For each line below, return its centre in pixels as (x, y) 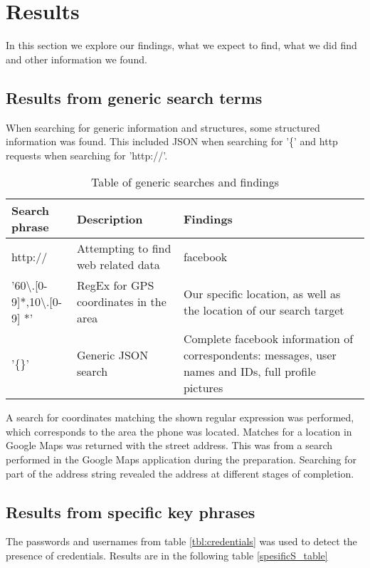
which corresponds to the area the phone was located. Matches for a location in (179, 431)
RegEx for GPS (115, 285)
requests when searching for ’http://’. (87, 155)
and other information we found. (76, 59)
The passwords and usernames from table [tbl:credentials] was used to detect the (181, 541)
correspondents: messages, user (260, 355)
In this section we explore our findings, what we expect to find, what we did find (181, 45)
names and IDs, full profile (249, 372)
